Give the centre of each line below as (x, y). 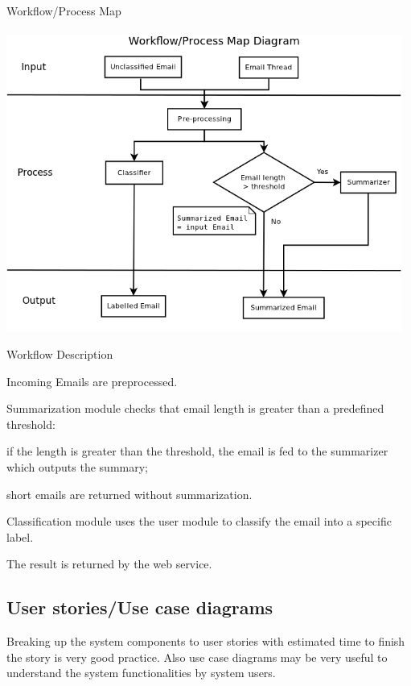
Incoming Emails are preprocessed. (92, 381)
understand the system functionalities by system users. (141, 673)
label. (20, 536)
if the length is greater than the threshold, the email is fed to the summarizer (197, 451)
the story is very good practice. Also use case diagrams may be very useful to (197, 657)
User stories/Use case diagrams (140, 607)
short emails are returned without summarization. (129, 494)
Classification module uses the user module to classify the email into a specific (199, 521)
